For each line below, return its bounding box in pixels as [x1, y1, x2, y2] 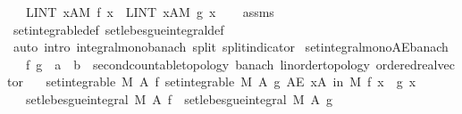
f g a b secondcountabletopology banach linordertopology [25, 54, 370, 73]
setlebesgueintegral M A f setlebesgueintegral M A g [25, 89, 332, 108]
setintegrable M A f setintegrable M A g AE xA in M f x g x [46, 72, 416, 91]
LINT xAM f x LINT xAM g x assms [25, 3, 274, 20]
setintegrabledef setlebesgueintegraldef [13, 20, 224, 38]
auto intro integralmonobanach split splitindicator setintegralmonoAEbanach [13, 37, 449, 56]
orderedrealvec [375, 54, 455, 73]
